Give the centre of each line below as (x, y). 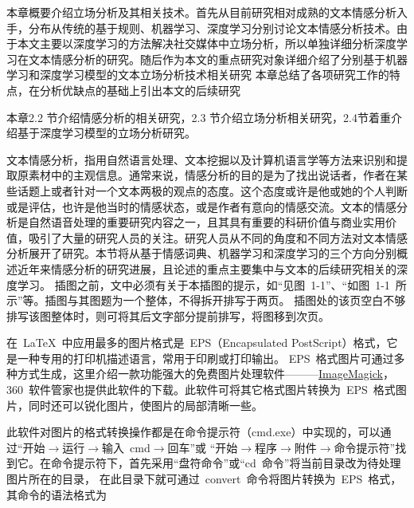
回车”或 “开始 (203, 447)
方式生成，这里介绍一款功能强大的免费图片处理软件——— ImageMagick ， (205, 374)
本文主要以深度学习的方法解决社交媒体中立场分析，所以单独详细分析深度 (207, 43)
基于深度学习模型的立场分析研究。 (106, 133)
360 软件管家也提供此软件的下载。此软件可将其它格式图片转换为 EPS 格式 (201, 390)
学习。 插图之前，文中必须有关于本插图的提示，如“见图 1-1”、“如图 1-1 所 (212, 284)
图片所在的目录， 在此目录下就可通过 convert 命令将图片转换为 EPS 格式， (204, 479)
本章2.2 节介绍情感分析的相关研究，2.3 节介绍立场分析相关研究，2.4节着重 (199, 117)
